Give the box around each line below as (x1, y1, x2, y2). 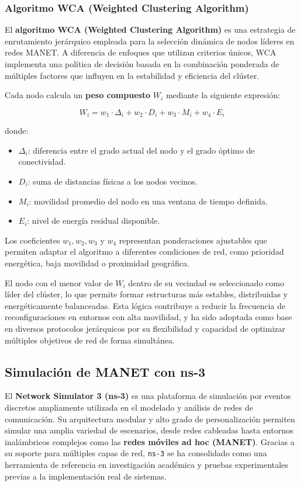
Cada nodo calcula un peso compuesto (5, 89, 151, 101)
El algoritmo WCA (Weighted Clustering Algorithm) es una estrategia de (5, 23, 296, 36)
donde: (5, 124, 29, 137)
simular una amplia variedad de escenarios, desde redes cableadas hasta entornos (5, 424, 294, 436)
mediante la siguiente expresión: (165, 89, 280, 101)
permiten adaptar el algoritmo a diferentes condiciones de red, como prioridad (5, 245, 284, 258)
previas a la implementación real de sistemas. (5, 470, 167, 482)
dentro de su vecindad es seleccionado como (128, 276, 284, 289)
